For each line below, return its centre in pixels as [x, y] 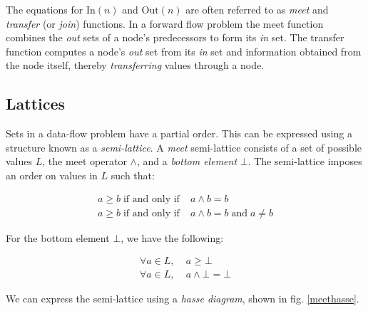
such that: [133, 175]
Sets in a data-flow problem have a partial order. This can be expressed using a [179, 133]
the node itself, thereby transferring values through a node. [135, 65]
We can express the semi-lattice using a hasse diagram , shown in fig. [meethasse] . [183, 299]
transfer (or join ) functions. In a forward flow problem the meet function [165, 23]
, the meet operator [85, 161]
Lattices [36, 104]
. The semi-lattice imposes [305, 161]
